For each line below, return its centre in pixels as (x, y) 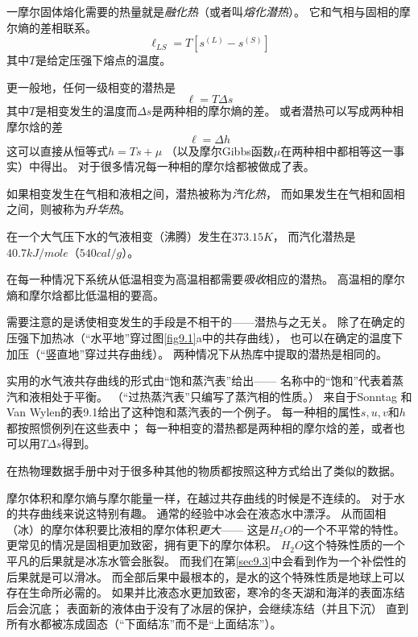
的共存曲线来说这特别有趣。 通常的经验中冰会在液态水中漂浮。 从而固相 (197, 513)
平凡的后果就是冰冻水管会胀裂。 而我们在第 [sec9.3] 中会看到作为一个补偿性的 (207, 561)
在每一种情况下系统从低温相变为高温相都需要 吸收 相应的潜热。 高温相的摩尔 (206, 279)
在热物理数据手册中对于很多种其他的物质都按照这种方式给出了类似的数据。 (204, 471)
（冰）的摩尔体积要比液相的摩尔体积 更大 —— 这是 (138, 529)
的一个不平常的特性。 (348, 529)
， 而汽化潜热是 (314, 236)
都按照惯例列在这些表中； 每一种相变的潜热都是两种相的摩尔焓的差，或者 (200, 427)
